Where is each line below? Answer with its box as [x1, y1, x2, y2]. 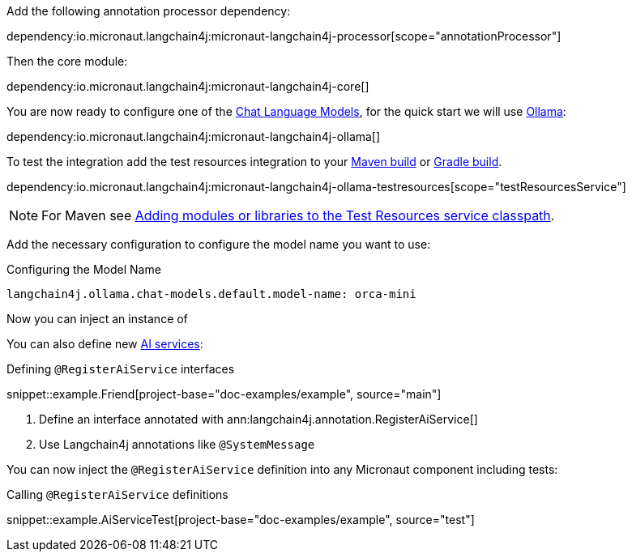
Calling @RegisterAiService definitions [6, 488, 228, 501]
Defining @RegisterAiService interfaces [6, 362, 235, 376]
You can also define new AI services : [6, 337, 203, 351]
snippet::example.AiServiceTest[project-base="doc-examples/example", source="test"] [6, 513, 475, 526]
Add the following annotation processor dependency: [6, 4, 291, 18]
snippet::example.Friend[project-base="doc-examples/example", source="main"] [6, 387, 442, 401]
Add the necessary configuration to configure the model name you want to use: [6, 237, 431, 251]
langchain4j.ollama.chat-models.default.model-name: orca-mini [6, 288, 416, 300]
